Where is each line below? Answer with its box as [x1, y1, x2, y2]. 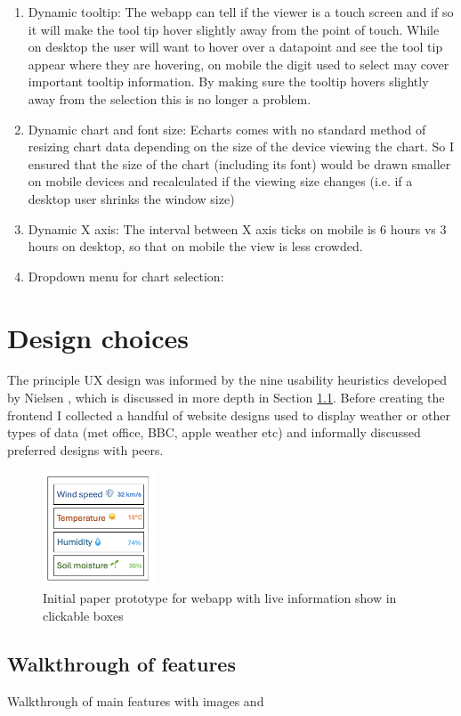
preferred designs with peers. [7, 440, 164, 459]
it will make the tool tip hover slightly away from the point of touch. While [28, 20, 440, 38]
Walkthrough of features [7, 650, 236, 678]
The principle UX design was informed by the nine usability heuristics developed [7, 370, 448, 389]
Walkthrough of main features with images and [7, 691, 264, 710]
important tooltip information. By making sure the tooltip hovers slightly [28, 72, 429, 91]
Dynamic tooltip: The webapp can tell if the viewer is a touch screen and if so [28, 3, 454, 20]
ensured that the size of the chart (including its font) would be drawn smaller [28, 154, 451, 173]
